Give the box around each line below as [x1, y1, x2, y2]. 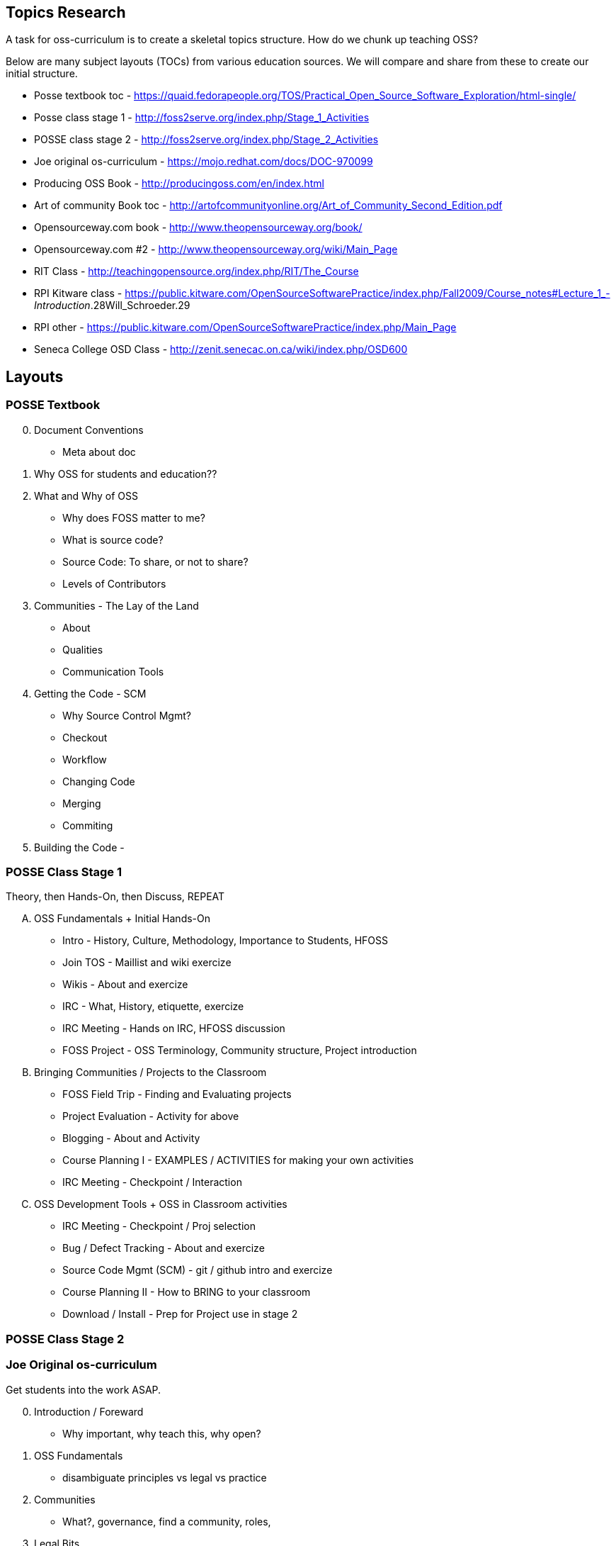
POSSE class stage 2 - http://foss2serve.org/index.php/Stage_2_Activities [34, 133, 379, 146]
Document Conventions [34, 423, 144, 436]
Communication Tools [62, 665, 164, 678]
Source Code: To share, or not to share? [62, 555, 249, 568]
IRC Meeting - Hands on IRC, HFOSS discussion [62, 1022, 285, 1035]
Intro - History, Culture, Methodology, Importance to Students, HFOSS [62, 934, 388, 947]
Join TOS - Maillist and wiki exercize [62, 956, 232, 969]
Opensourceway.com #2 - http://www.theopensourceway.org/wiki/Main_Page [34, 243, 398, 256]
